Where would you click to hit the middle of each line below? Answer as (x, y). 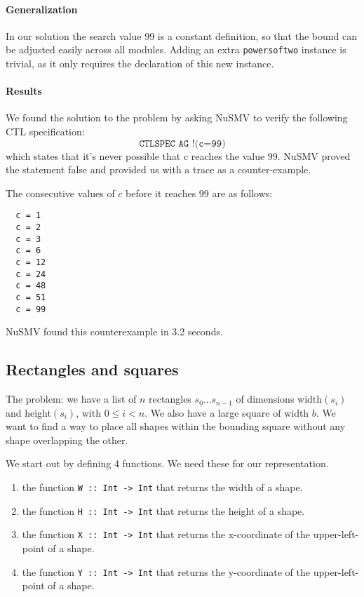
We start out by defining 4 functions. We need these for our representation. (167, 463)
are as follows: (242, 193)
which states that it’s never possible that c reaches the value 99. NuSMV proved (178, 155)
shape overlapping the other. (67, 440)
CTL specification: (45, 132)
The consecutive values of (60, 193)
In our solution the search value (74, 35)
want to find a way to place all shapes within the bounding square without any (176, 426)
